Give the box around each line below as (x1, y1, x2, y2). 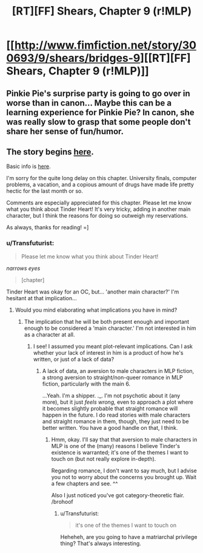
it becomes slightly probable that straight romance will (42, 404, 178, 412)
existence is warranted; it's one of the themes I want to (51, 449, 189, 456)
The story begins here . (6, 147, 94, 157)
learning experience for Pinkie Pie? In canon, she (6, 107, 195, 118)
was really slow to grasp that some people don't (6, 116, 191, 127)
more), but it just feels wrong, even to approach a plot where (42, 398, 194, 406)
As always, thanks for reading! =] (6, 224, 89, 231)
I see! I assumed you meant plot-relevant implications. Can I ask (33, 343, 193, 350)
